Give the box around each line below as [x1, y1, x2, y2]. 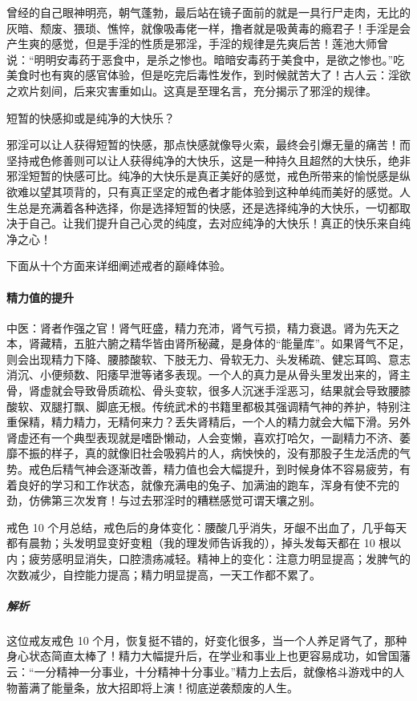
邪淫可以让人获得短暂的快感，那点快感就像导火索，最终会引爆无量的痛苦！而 [6, 136, 411, 153]
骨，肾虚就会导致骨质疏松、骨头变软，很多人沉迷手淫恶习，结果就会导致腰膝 [6, 382, 411, 399]
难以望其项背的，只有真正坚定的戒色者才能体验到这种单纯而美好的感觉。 [17, 183, 399, 199]
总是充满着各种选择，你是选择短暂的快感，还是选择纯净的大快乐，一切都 [17, 199, 399, 216]
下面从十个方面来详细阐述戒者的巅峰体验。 [6, 257, 231, 274]
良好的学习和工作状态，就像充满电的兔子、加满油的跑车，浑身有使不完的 [17, 476, 399, 493]
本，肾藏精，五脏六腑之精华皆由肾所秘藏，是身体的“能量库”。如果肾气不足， [6, 335, 411, 352]
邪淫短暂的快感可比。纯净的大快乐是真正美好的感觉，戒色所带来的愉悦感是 [6, 167, 399, 184]
